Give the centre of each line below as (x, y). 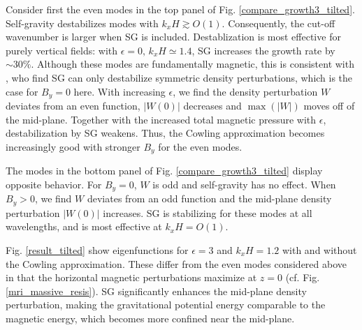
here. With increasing (120, 91)
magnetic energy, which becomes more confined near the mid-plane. (150, 318)
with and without (319, 249)
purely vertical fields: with (62, 50)
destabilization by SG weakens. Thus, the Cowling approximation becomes (165, 133)
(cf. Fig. (303, 277)
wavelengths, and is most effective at (84, 226)
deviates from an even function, (73, 106)
